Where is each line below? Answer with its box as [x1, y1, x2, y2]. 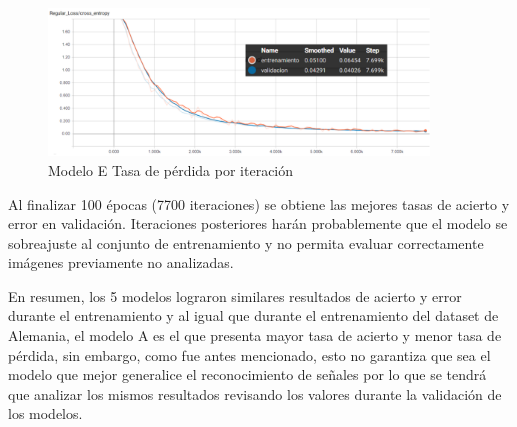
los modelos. [8, 403, 83, 424]
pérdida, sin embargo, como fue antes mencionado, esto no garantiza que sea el [8, 344, 491, 365]
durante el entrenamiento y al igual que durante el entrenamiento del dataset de [8, 305, 499, 326]
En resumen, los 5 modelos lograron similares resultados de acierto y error [8, 285, 462, 306]
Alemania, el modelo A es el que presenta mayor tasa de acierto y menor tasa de [8, 325, 502, 346]
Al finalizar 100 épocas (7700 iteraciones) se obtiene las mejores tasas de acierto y [8, 193, 510, 214]
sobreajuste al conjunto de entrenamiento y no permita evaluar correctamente [8, 232, 484, 253]
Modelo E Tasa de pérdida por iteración [48, 159, 294, 180]
